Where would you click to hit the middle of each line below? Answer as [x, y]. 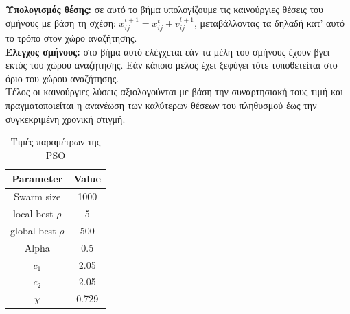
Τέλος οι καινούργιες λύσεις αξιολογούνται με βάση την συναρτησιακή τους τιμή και [174, 92]
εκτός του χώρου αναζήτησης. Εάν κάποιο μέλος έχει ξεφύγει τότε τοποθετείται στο [172, 65]
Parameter [37, 179]
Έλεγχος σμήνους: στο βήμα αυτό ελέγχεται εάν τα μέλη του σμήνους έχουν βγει [168, 51]
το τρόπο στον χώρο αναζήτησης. [71, 38]
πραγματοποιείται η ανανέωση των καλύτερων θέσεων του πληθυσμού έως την [161, 105]
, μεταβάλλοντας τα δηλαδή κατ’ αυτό [269, 22]
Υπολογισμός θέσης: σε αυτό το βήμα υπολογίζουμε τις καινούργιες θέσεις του [164, 9]
